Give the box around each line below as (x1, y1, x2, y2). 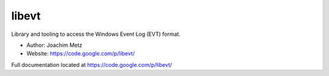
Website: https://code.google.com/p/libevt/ (26, 50, 135, 57)
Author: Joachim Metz (26, 41, 82, 49)
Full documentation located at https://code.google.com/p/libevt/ (11, 61, 172, 68)
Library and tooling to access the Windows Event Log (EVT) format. (11, 30, 181, 38)
